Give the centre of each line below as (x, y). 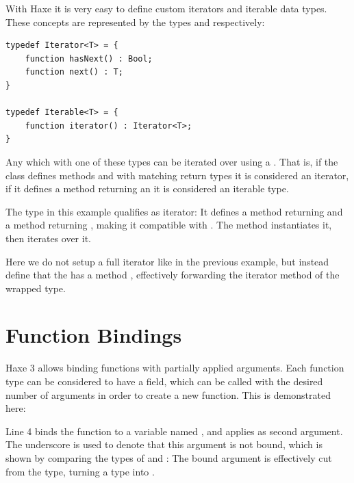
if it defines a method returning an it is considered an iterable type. (147, 188)
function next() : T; (74, 72)
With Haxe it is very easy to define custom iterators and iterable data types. (166, 8)
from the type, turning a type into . (80, 471)
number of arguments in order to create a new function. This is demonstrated (168, 394)
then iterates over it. (48, 238)
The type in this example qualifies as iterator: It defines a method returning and (174, 211)
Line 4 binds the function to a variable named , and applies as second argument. (174, 431)
